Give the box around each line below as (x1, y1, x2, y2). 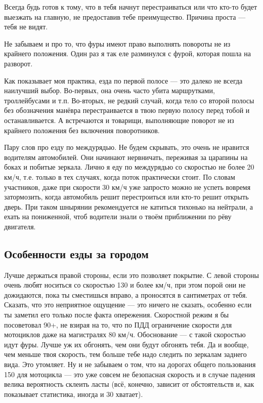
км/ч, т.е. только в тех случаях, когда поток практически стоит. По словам (4, 171, 235, 182)
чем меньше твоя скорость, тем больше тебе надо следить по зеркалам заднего (4, 349, 247, 359)
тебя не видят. (4, 21, 48, 32)
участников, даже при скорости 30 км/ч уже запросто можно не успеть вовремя (4, 181, 251, 192)
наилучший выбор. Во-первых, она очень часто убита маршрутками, (4, 85, 215, 96)
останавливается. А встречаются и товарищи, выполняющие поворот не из (4, 114, 234, 125)
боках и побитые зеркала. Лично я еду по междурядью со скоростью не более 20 (4, 162, 254, 172)
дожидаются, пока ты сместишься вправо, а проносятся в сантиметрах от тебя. (4, 289, 248, 300)
